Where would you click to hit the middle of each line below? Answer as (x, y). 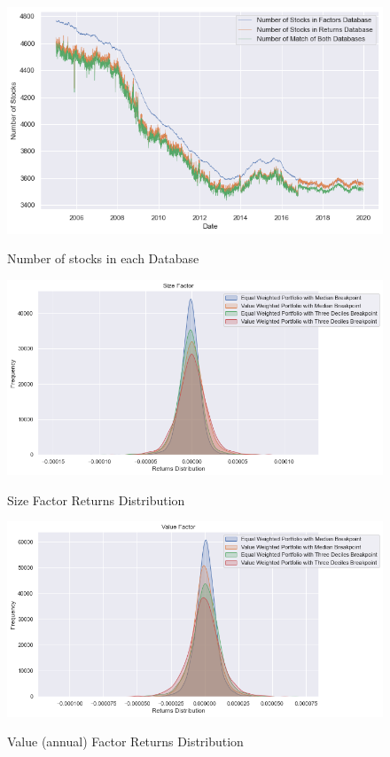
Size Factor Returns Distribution (96, 499)
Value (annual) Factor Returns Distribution (125, 741)
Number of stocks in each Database (103, 258)
